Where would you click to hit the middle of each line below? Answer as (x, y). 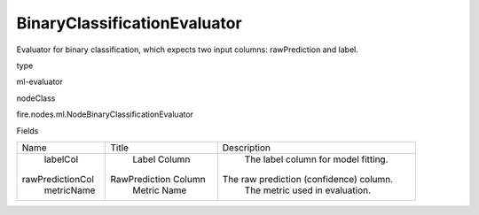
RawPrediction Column (158, 179)
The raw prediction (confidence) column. (308, 179)
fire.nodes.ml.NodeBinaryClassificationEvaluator (105, 114)
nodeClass (36, 98)
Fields (27, 131)
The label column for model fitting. (317, 159)
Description (246, 148)
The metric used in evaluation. (308, 190)
